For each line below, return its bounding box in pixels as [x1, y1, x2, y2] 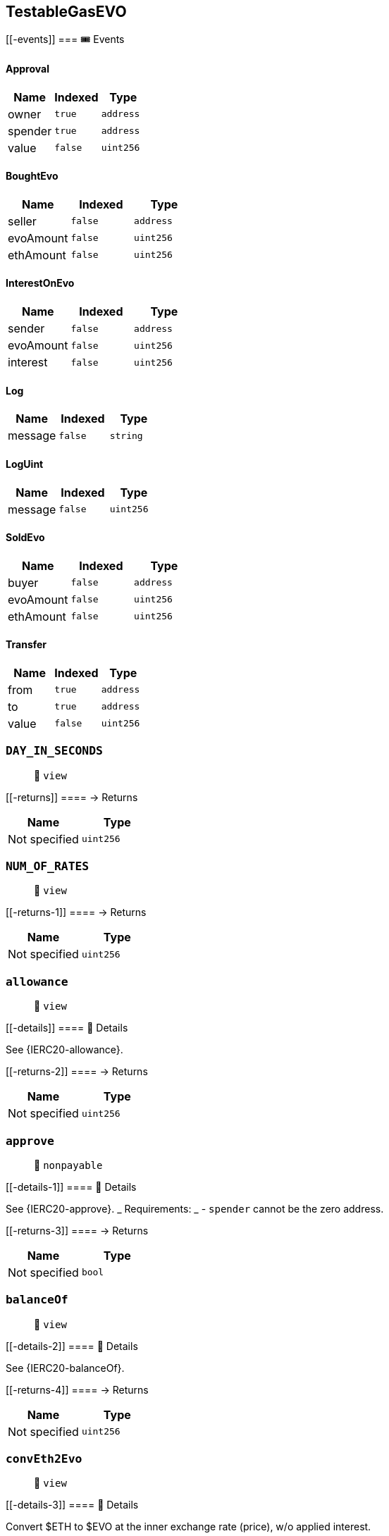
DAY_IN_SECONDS [6, 744, 103, 758]
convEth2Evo [6, 1452, 82, 1466]
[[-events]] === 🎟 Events [6, 33, 125, 46]
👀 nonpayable [34, 1158, 103, 1171]
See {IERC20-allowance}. [6, 1043, 123, 1056]
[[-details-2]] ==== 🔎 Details [6, 1339, 138, 1352]
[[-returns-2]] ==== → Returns [6, 1065, 148, 1078]
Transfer [6, 638, 47, 651]
